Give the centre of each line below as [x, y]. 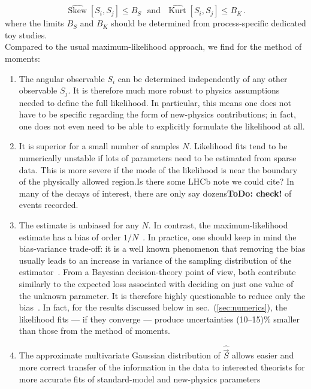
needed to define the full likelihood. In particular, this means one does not [155, 102]
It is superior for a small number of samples [99, 146]
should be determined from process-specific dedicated [209, 23]
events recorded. [49, 205]
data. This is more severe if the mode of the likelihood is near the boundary [158, 169]
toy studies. [26, 34]
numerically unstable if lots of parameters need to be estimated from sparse [158, 158]
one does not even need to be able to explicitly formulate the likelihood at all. [162, 126]
